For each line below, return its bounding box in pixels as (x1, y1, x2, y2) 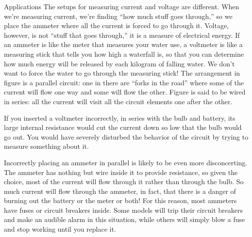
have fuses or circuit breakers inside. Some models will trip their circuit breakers (4, 205, 243, 215)
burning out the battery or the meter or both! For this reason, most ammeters (4, 195, 237, 205)
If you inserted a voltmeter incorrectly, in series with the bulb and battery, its (4, 112, 235, 123)
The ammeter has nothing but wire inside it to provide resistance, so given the (4, 167, 238, 177)
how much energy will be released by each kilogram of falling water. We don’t (4, 58, 235, 68)
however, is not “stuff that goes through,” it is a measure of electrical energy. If (4, 30, 240, 40)
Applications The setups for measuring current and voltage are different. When (4, 1, 239, 11)
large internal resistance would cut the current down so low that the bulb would (4, 122, 242, 132)
